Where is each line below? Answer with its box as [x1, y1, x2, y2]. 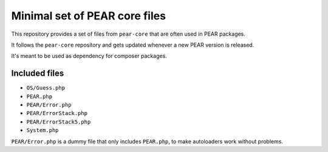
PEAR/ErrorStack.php [26, 110, 88, 117]
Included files [11, 68, 64, 79]
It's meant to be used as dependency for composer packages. [11, 52, 167, 60]
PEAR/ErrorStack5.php [26, 118, 91, 125]
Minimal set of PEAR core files [11, 9, 166, 22]
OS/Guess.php [26, 85, 66, 91]
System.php [26, 127, 59, 134]
